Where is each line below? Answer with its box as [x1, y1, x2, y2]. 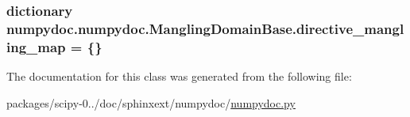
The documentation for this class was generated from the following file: [6, 68, 352, 85]
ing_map [6, 36, 66, 56]
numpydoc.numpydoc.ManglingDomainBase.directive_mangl [6, 18, 404, 38]
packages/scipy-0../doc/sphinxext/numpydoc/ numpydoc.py [6, 94, 296, 111]
